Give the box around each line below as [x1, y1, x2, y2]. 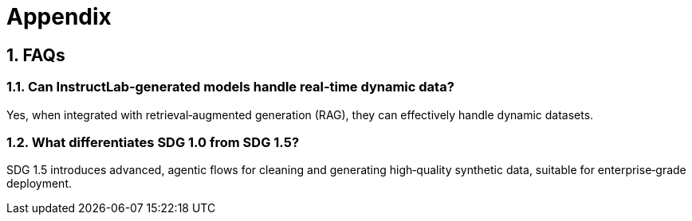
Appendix [6, 3, 112, 30]
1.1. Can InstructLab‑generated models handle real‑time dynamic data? [6, 79, 454, 95]
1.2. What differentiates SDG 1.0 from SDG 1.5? [6, 134, 300, 150]
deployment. [6, 176, 72, 191]
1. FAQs [6, 45, 65, 65]
